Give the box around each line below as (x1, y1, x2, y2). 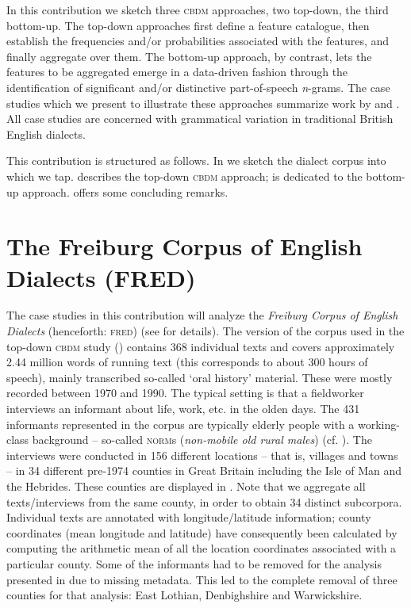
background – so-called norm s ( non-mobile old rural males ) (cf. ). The (32, 431, 372, 448)
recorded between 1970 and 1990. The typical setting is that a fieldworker (6, 384, 364, 401)
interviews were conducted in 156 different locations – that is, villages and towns (6, 446, 398, 463)
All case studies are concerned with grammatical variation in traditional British (6, 110, 394, 127)
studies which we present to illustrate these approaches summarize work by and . (6, 94, 400, 111)
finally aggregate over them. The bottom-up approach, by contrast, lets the (6, 48, 372, 64)
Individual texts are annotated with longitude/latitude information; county (6, 509, 371, 526)
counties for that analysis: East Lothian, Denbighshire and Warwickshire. (6, 587, 363, 603)
